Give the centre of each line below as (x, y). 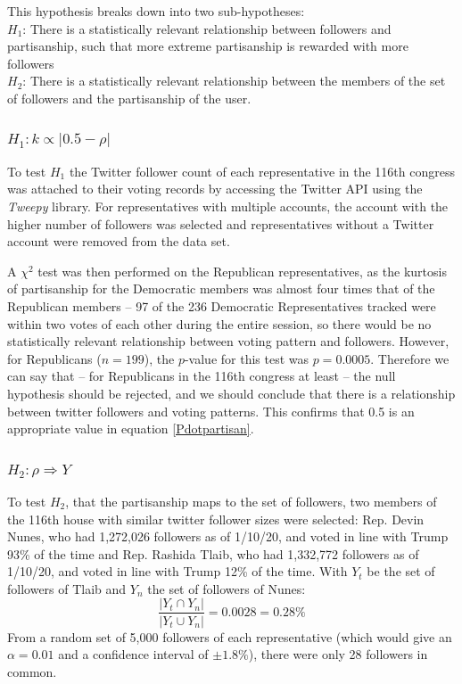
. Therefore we (410, 358)
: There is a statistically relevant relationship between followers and (207, 28)
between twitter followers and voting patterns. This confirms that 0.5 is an (211, 411)
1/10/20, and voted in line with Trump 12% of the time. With (177, 571)
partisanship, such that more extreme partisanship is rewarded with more (208, 46)
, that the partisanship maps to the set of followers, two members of (251, 501)
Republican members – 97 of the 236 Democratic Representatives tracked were (222, 305)
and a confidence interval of (133, 654)
